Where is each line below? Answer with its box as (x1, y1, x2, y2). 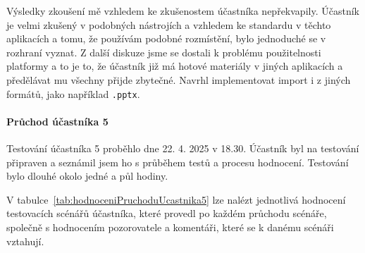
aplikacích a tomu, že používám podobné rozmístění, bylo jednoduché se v (6, 31, 326, 46)
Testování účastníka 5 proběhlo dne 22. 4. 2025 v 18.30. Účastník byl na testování (6, 141, 359, 156)
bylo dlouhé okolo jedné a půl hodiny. (6, 168, 168, 183)
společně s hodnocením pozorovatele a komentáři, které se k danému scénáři (6, 219, 334, 234)
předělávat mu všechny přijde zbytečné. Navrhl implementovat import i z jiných (6, 72, 351, 87)
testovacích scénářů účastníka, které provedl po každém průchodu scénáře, (6, 206, 327, 221)
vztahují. (6, 233, 44, 248)
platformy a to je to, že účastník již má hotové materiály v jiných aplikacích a (6, 58, 343, 73)
